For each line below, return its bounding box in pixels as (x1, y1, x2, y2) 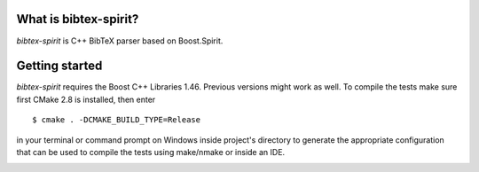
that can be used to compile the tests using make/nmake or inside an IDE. (16, 146, 286, 157)
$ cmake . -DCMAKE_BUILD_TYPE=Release (32, 115, 201, 125)
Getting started (16, 59, 103, 74)
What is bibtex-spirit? (16, 12, 139, 27)
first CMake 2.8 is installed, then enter (16, 94, 156, 105)
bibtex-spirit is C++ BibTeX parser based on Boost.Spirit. (16, 35, 224, 46)
